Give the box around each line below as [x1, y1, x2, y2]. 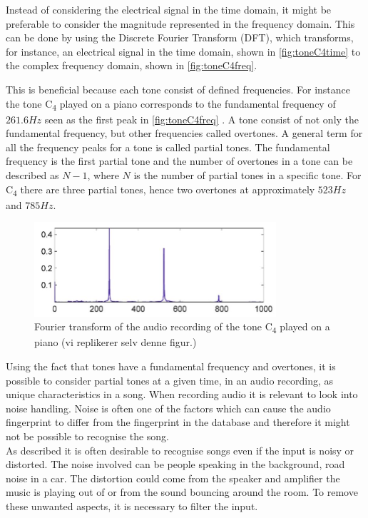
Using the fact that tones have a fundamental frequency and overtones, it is [6, 359, 336, 374]
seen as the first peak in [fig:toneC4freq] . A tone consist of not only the [44, 111, 359, 126]
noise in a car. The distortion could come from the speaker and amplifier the [6, 470, 340, 485]
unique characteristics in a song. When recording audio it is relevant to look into [6, 387, 358, 402]
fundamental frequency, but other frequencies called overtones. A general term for [6, 126, 363, 141]
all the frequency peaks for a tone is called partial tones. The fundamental [6, 139, 330, 154]
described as [6, 168, 59, 183]
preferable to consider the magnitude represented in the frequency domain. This [6, 16, 355, 31]
